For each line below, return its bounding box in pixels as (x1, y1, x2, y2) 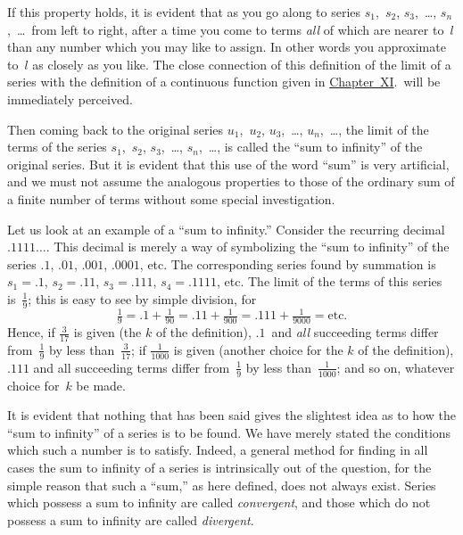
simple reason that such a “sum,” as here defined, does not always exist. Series (7, 475, 436, 494)
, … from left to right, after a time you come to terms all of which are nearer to (7, 20, 444, 38)
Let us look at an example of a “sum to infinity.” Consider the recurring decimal (7, 219, 445, 238)
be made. (76, 375, 126, 394)
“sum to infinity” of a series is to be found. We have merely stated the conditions (7, 423, 451, 441)
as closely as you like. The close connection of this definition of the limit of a (32, 54, 451, 73)
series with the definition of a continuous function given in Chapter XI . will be (7, 72, 441, 91)
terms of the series (7, 137, 107, 156)
